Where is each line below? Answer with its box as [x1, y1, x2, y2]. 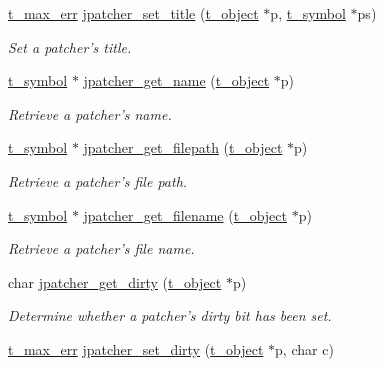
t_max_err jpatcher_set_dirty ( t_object [8, 338, 264, 359]
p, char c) [275, 338, 334, 359]
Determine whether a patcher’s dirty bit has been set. [8, 305, 332, 326]
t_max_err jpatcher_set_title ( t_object [8, 3, 259, 23]
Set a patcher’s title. [8, 36, 132, 57]
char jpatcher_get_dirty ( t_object [8, 271, 222, 292]
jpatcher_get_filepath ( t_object [83, 137, 283, 158]
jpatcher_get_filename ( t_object [83, 204, 287, 225]
